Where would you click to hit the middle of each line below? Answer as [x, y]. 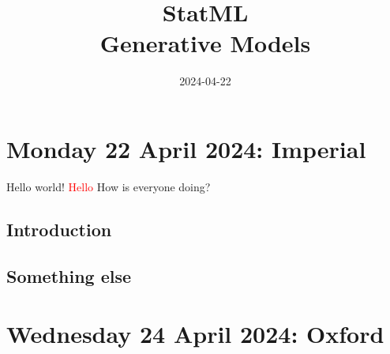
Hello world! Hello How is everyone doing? [109, 186]
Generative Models [205, 43]
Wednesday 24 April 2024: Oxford [195, 334]
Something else [69, 275]
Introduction [59, 229]
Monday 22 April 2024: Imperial [186, 148]
